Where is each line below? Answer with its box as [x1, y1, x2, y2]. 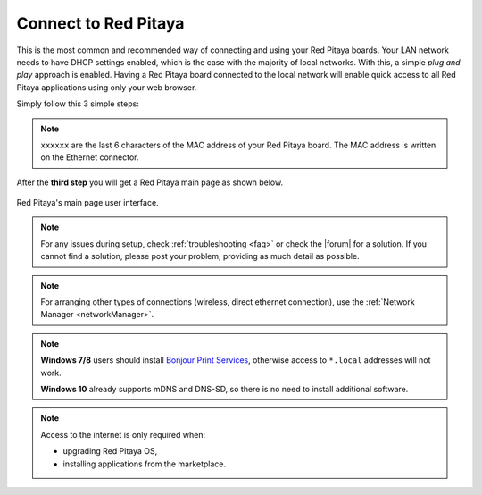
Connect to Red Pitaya [16, 13, 185, 33]
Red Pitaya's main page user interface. [16, 197, 160, 208]
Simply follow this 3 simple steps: [16, 98, 140, 109]
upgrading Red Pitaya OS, [62, 446, 158, 457]
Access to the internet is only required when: [40, 429, 205, 440]
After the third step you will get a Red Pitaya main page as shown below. [16, 177, 284, 188]
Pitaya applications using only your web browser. [16, 81, 197, 93]
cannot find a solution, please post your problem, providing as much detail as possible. [40, 251, 361, 262]
